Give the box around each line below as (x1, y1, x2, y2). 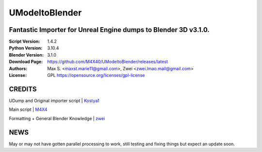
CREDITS (9, 85, 37, 93)
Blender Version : (9, 52, 44, 58)
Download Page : (9, 59, 43, 65)
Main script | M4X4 (9, 106, 48, 112)
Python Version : (9, 45, 43, 51)
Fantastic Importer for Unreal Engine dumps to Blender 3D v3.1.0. (9, 26, 210, 34)
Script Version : (9, 39, 40, 45)
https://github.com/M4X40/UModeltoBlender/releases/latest (47, 59, 168, 65)
